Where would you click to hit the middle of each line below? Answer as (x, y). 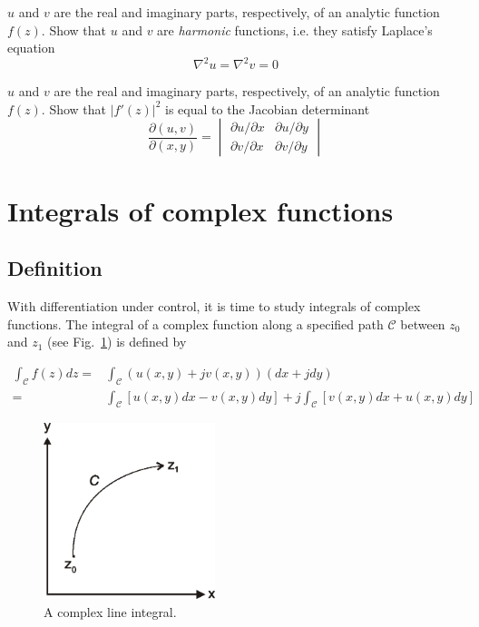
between (423, 323)
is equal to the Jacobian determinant (268, 108)
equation (31, 48)
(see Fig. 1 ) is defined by (117, 342)
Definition (55, 268)
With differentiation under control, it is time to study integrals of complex (214, 306)
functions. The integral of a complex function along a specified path (196, 323)
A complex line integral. (110, 611)
